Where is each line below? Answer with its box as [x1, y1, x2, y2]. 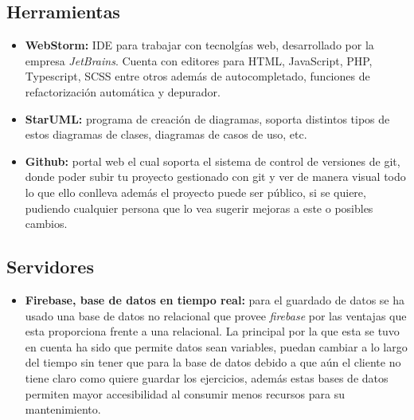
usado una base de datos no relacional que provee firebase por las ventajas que [25, 307, 407, 324]
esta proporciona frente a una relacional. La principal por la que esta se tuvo [25, 323, 400, 340]
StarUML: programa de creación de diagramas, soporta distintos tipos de [25, 110, 390, 127]
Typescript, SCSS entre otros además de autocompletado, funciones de [25, 68, 370, 84]
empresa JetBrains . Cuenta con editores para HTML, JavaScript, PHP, [25, 52, 373, 69]
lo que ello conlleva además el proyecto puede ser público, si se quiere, [25, 183, 366, 200]
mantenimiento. [25, 401, 101, 418]
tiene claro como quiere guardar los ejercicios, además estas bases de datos [25, 369, 389, 386]
